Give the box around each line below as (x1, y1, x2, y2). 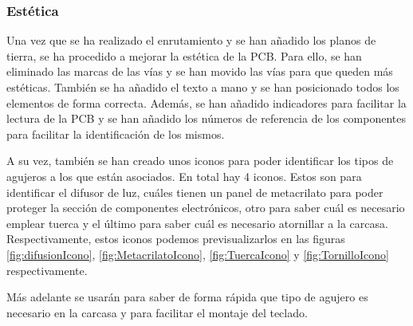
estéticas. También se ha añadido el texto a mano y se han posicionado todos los (6, 79, 399, 95)
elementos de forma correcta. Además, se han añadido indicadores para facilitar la (6, 94, 407, 111)
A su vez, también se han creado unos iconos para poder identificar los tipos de (6, 152, 394, 169)
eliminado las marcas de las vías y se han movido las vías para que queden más (6, 63, 393, 80)
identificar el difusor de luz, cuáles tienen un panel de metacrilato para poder (6, 183, 383, 200)
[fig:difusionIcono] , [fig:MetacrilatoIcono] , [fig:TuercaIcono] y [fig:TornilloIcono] (6, 245, 389, 262)
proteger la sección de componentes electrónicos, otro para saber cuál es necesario (6, 199, 405, 216)
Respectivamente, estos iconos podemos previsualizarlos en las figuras (6, 230, 345, 247)
